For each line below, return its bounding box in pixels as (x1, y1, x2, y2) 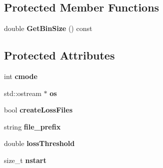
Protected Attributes (4, 47, 115, 63)
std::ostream (4, 87, 41, 98)
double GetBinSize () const (4, 23, 92, 33)
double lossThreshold (4, 138, 75, 148)
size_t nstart (4, 154, 46, 165)
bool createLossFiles (4, 104, 73, 115)
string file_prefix (4, 121, 61, 131)
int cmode (4, 71, 37, 81)
